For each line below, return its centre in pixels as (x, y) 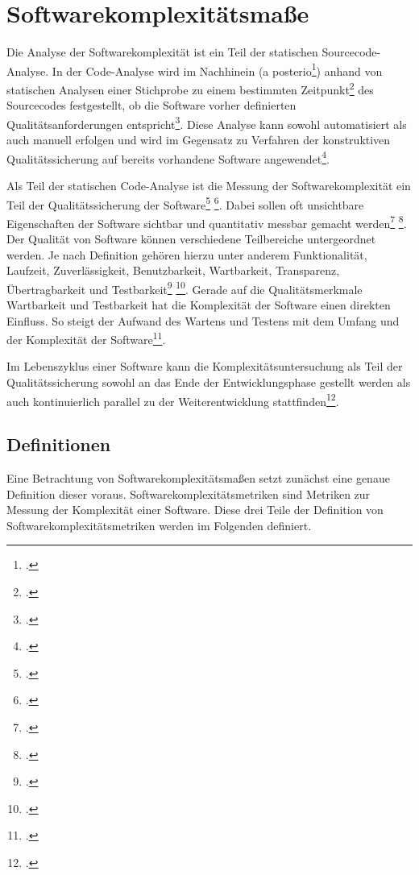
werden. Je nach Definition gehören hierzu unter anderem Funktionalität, (187, 254)
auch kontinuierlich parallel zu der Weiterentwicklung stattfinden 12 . (173, 400)
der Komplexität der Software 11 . (86, 338)
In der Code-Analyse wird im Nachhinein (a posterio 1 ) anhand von (217, 69)
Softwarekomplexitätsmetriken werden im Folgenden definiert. (159, 525)
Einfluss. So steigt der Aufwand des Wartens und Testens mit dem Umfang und (203, 320)
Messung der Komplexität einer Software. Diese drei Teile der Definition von (195, 510)
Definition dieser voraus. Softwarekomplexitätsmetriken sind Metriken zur (189, 493)
